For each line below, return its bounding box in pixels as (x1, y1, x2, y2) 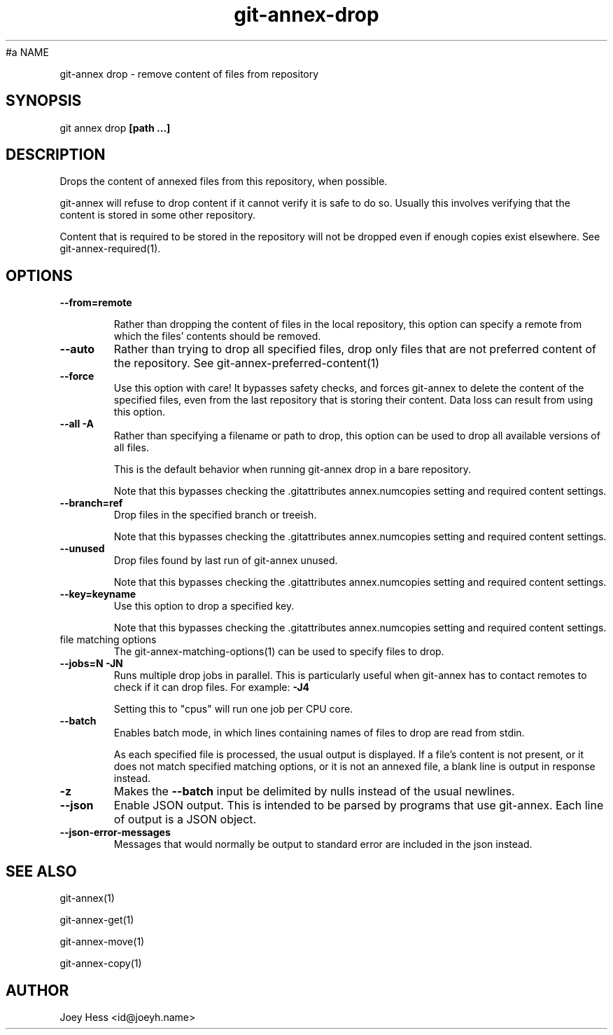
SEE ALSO (6, 862, 77, 880)
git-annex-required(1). (59, 242, 161, 255)
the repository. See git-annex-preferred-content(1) (113, 356, 380, 371)
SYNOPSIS (6, 92, 82, 110)
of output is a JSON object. (113, 812, 257, 827)
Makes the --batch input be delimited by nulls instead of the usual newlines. (113, 784, 515, 799)
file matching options (59, 633, 157, 646)
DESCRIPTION (6, 146, 106, 164)
